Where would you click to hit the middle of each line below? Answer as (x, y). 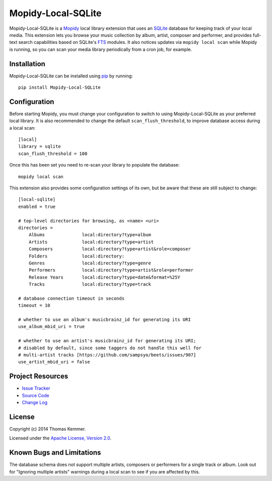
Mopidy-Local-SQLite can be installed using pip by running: (71, 76)
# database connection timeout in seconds (72, 298)
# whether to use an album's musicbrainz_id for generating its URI (105, 320)
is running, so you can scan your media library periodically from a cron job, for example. (101, 49)
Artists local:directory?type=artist (91, 242)
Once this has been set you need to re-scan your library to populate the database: (94, 165)
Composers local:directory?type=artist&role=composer (110, 249)
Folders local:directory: (77, 256)
